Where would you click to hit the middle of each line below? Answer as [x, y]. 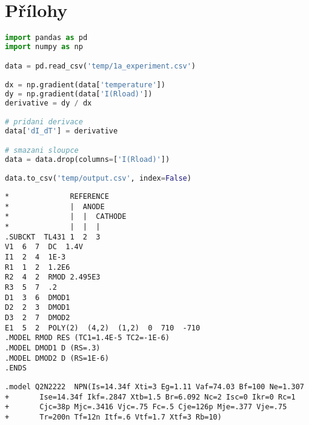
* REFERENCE [57, 197]
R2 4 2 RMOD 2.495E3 [53, 277]
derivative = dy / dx [48, 103]
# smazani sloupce [42, 150]
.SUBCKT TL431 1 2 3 [53, 237]
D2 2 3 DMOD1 [38, 308]
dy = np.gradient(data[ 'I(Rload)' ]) [79, 94]
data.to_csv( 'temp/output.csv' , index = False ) [98, 179]
